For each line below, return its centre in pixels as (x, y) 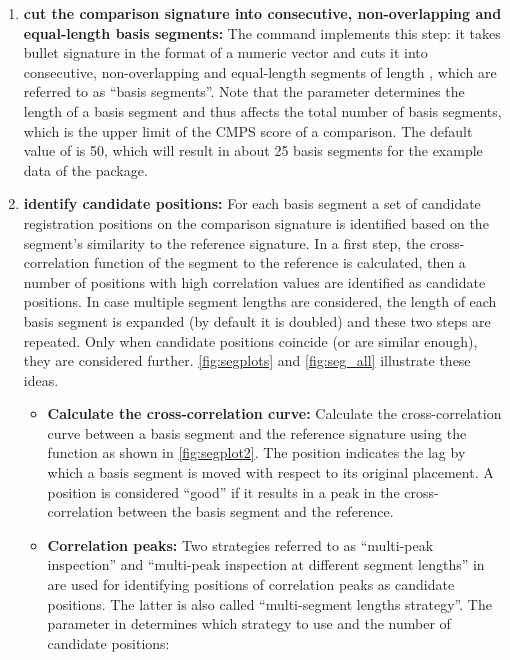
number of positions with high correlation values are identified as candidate (254, 281)
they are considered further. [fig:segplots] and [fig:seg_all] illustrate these (247, 360)
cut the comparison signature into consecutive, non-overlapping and (262, 13)
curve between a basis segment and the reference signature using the (257, 432)
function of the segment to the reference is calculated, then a (279, 262)
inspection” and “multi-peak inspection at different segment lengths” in (266, 564)
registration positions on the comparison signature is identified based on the (256, 222)
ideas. (41, 379)
